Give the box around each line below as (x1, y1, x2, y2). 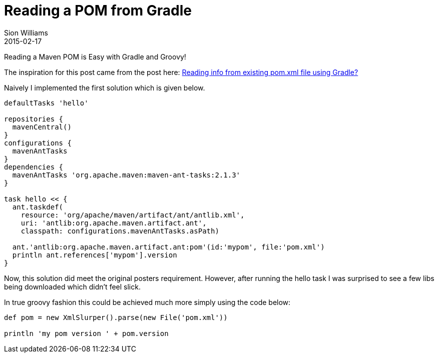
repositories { (4, 114, 64, 123)
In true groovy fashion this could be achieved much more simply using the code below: (4, 297, 291, 306)
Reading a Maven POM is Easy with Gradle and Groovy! (4, 52, 186, 61)
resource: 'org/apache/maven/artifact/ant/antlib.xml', (21, 210, 245, 219)
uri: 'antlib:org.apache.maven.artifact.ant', (21, 218, 207, 227)
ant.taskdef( (12, 202, 64, 211)
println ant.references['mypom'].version (12, 250, 177, 259)
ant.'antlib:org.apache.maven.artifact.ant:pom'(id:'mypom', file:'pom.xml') (12, 242, 325, 251)
